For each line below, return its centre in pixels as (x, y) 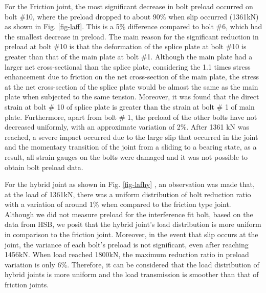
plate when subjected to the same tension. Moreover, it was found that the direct (132, 97)
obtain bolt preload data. (44, 167)
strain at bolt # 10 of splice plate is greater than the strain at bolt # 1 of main (130, 106)
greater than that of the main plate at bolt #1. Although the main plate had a (129, 56)
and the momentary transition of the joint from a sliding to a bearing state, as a (131, 147)
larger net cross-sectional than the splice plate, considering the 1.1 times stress (128, 66)
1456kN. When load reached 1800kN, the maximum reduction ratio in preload (127, 254)
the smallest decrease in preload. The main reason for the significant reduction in (132, 36)
